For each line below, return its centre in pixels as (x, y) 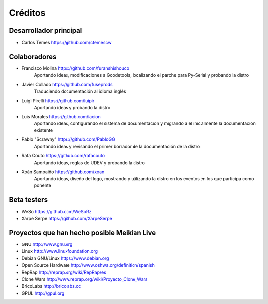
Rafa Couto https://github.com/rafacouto (63, 156)
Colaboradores (33, 56)
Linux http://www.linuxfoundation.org (60, 251)
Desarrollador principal (46, 30)
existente (43, 130)
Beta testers (29, 200)
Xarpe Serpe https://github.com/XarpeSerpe (67, 219)
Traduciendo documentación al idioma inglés (80, 91)
